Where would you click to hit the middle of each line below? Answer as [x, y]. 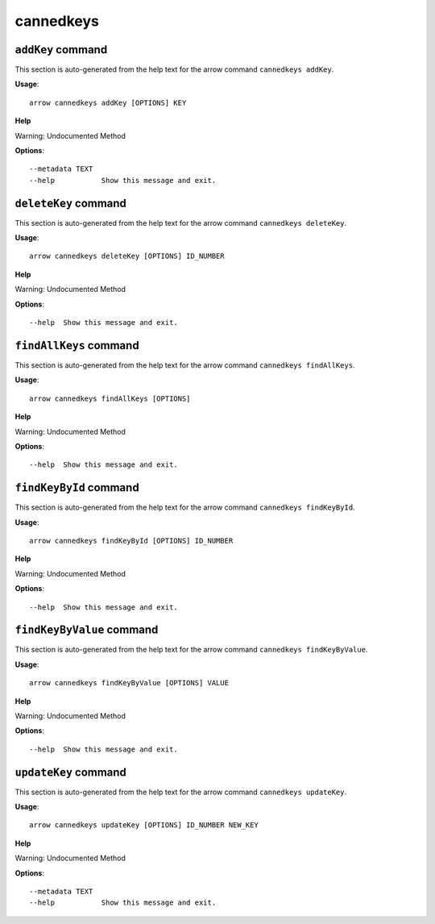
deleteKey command [70, 203]
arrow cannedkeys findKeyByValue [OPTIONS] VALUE [129, 683]
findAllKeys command [77, 345]
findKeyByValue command [87, 630]
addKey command [61, 50]
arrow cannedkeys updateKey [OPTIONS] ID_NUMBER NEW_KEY [144, 825]
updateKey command [70, 772]
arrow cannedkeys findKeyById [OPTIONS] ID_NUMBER [131, 541]
